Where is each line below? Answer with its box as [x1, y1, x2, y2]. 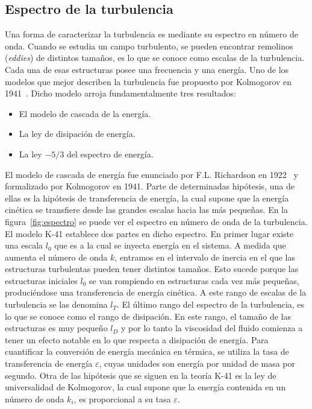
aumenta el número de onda [5, 250, 108, 263]
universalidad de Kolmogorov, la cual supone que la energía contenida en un [5, 381, 286, 393]
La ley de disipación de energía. [19, 127, 136, 140]
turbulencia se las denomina [5, 298, 108, 311]
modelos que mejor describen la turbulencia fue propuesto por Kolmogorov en [5, 75, 292, 87]
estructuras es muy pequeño [5, 322, 108, 334]
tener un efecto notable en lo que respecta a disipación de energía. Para [5, 333, 269, 346]
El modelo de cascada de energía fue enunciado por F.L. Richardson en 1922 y [5, 168, 298, 180]
